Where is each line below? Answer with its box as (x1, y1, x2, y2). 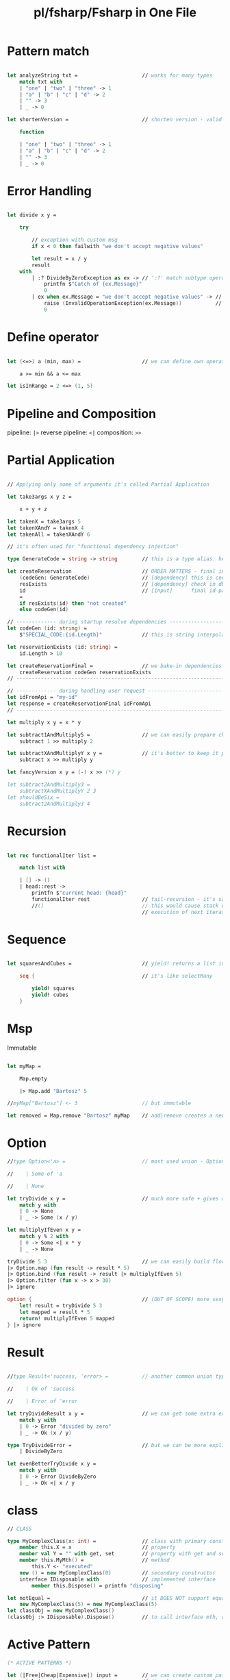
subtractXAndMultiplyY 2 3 (19, 787, 97, 794)
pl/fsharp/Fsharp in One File (33, 5, 197, 21)
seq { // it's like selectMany (19, 973, 213, 980)
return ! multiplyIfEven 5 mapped (19, 1315, 115, 1322)
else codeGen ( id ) (19, 606, 69, 613)
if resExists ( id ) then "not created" (19, 600, 127, 607)
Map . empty (19, 1075, 48, 1082)
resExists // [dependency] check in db (19, 580, 225, 587)
